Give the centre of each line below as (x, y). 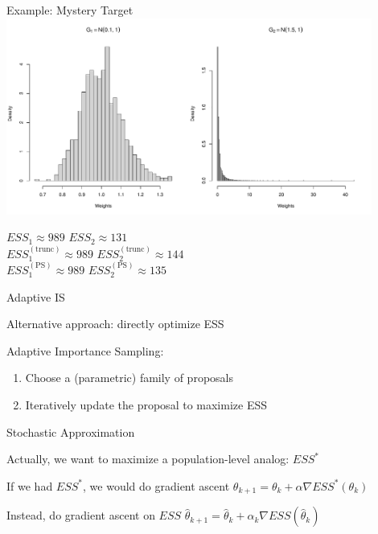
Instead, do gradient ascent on (81, 515)
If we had (30, 485)
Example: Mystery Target (70, 10)
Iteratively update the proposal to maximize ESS (146, 405)
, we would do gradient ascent (156, 485)
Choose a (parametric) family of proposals (129, 378)
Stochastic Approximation (71, 431)
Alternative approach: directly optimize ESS (115, 324)
